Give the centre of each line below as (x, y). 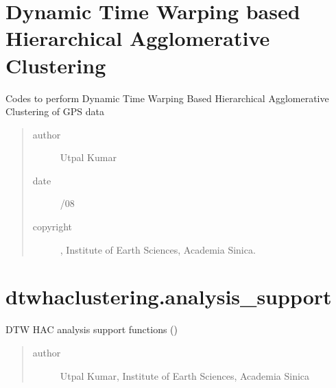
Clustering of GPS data (55, 111)
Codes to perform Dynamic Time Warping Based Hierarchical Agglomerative (167, 98)
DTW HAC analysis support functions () (92, 329)
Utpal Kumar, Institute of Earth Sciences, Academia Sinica (185, 375)
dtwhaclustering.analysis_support (169, 296)
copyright (52, 227)
